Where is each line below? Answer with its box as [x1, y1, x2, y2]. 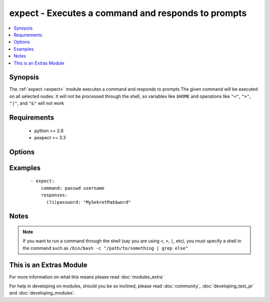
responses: [40, 192, 68, 198]
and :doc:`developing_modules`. [9, 290, 75, 296]
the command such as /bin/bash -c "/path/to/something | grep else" [22, 245, 188, 251]
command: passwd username [40, 185, 105, 191]
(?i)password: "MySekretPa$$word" [46, 199, 131, 205]
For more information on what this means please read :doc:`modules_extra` [9, 273, 164, 280]
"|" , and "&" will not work [9, 100, 64, 106]
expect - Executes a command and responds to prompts [9, 8, 247, 19]
